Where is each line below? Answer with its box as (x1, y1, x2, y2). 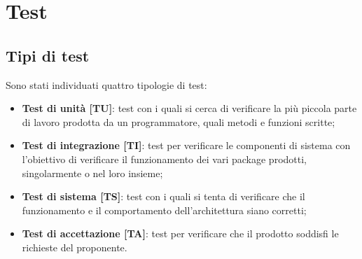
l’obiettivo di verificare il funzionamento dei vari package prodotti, (22, 151, 307, 166)
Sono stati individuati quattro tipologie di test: (6, 77, 207, 92)
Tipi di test (6, 44, 90, 66)
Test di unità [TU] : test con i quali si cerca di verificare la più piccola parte (22, 101, 357, 115)
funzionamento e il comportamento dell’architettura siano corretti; (22, 202, 307, 217)
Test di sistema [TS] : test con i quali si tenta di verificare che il (22, 189, 305, 204)
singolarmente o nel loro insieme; (22, 165, 163, 180)
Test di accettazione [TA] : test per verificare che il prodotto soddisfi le (22, 226, 339, 241)
